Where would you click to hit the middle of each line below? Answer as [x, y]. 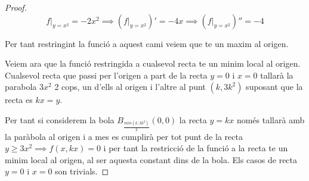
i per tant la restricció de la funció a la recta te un [196, 148]
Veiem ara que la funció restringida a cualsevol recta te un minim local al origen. [153, 63]
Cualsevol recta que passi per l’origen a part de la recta [106, 75]
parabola [21, 87]
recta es [19, 100]
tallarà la [277, 75]
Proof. [16, 7]
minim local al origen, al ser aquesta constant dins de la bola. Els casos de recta [151, 159]
